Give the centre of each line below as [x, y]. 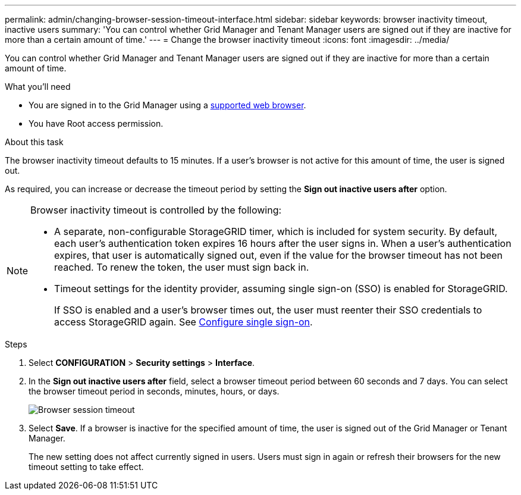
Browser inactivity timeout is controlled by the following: [156, 210]
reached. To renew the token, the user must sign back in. [182, 267]
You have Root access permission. [96, 123]
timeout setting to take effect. [86, 467]
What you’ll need [38, 87]
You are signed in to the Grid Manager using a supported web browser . [167, 105]
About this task [34, 142]
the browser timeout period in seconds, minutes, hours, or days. [154, 391]
